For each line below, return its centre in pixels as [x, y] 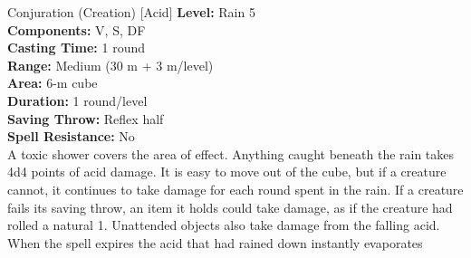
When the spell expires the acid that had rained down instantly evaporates [215, 242]
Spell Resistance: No [71, 136]
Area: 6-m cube [53, 83]
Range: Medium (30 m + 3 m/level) [111, 65]
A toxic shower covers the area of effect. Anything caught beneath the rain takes [231, 153]
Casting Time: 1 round [76, 48]
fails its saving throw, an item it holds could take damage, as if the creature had [230, 207]
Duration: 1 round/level [77, 100]
